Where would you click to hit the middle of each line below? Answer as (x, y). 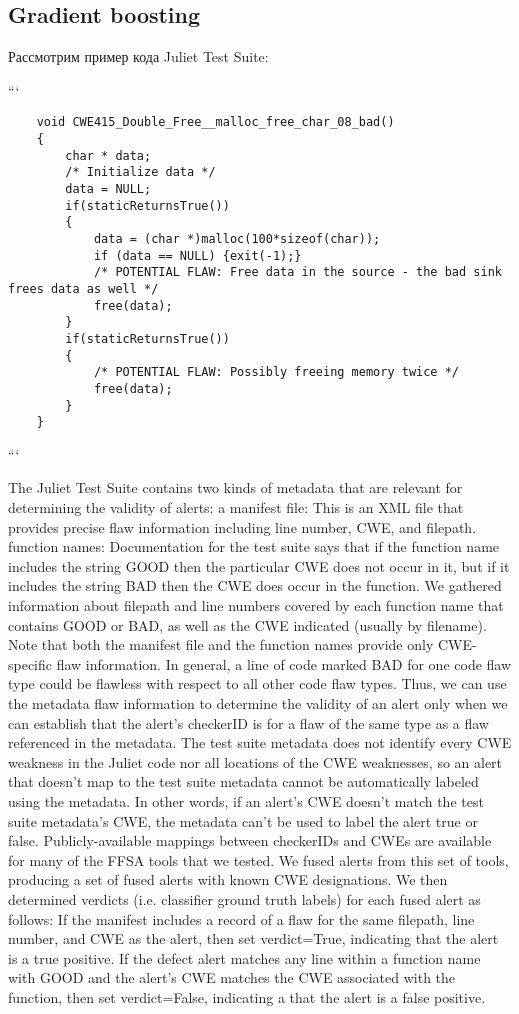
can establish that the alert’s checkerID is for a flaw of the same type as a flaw (248, 722)
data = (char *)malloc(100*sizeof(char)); (237, 238)
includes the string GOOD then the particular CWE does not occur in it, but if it (259, 565)
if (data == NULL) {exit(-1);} (197, 255)
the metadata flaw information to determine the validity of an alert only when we (258, 702)
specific (30, 663)
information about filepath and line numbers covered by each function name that (256, 605)
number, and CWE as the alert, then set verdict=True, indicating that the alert (253, 938)
